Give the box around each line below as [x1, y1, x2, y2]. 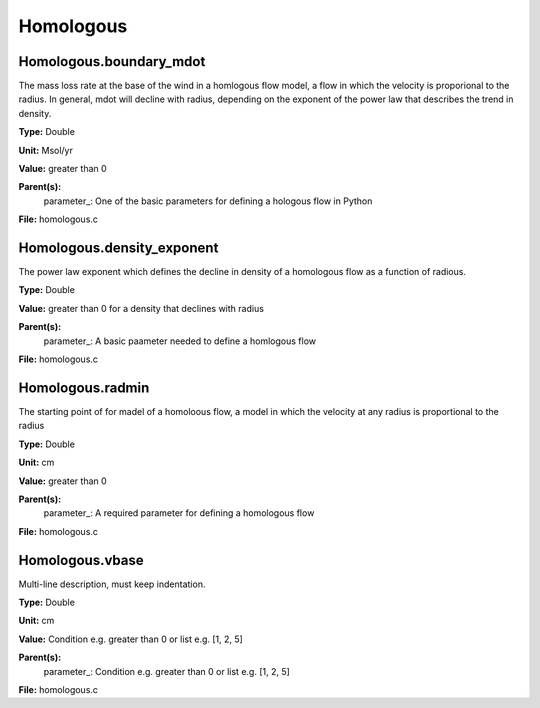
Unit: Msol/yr [18, 144, 74, 156]
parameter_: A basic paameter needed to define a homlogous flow [43, 335, 317, 347]
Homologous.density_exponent [18, 240, 219, 256]
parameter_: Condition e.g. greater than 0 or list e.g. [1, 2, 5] [43, 665, 290, 677]
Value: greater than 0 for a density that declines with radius [18, 302, 265, 314]
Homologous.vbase [18, 551, 144, 569]
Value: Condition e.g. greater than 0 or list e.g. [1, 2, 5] [18, 633, 244, 645]
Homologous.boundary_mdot [18, 53, 206, 70]
